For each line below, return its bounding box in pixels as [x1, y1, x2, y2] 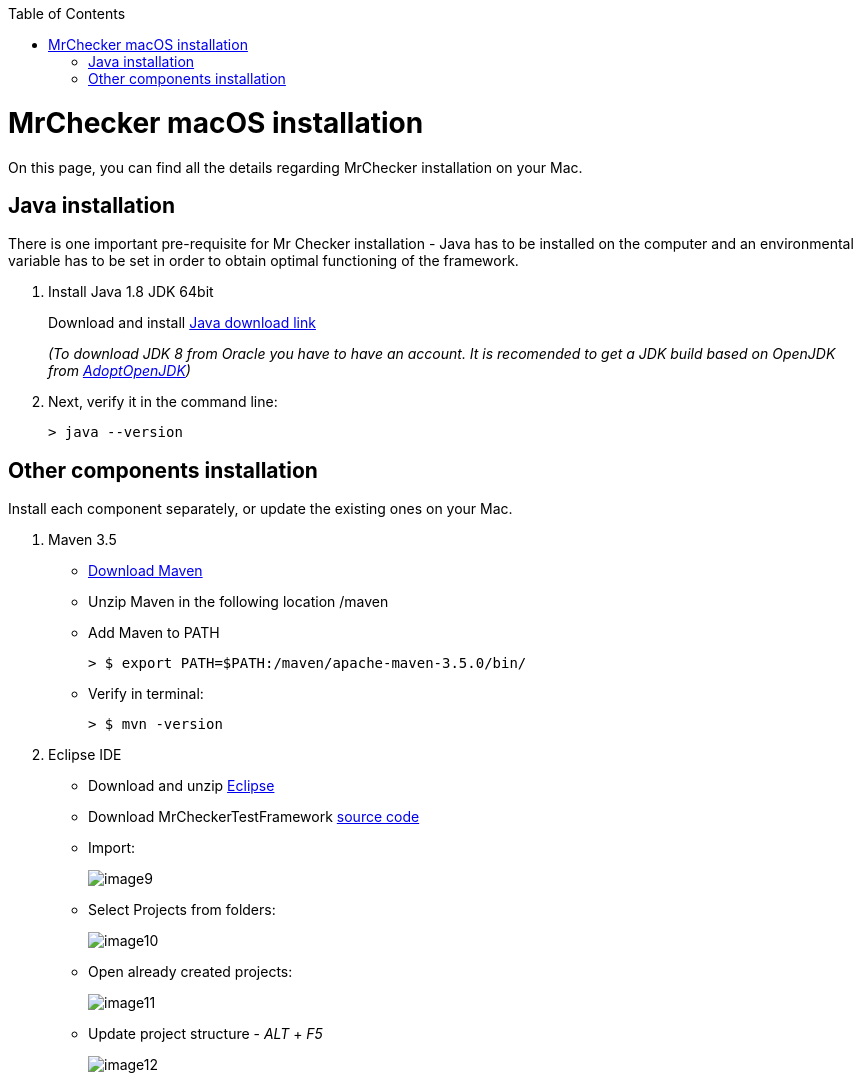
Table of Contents [8, 5, 126, 22]
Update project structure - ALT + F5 [88, 1025, 323, 1043]
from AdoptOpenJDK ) [48, 362, 191, 380]
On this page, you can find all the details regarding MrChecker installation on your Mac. [8, 158, 583, 176]
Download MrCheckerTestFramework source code [88, 808, 420, 826]
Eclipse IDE [48, 746, 122, 764]
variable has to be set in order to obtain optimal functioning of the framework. [8, 252, 519, 270]
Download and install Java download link [48, 314, 316, 332]
